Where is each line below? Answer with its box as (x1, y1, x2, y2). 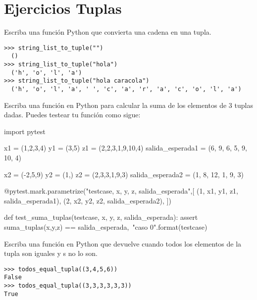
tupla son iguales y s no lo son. (4, 248, 98, 258)
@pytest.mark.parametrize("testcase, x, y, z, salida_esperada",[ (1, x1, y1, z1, (4, 186, 239, 196)
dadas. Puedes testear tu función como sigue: (4, 109, 141, 120)
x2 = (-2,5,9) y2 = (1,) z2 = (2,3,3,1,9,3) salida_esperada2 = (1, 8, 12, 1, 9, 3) (4, 169, 244, 179)
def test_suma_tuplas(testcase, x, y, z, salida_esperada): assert (4, 212, 198, 222)
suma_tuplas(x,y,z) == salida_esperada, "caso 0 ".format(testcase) (4, 222, 207, 232)
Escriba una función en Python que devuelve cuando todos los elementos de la (4, 238, 242, 249)
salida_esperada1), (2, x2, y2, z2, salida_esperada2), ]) (4, 195, 171, 205)
